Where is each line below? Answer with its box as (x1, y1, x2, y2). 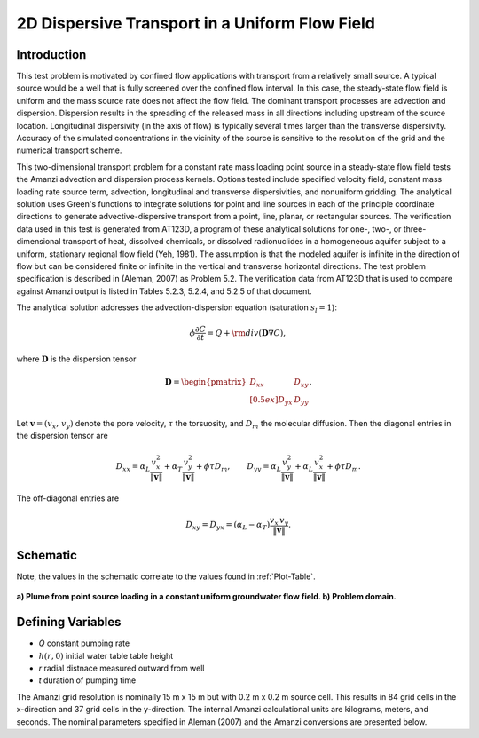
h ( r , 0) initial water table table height (38, 650, 174, 661)
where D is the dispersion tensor (16, 353, 137, 364)
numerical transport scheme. (16, 145, 122, 155)
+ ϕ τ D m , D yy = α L (195, 462, 281, 474)
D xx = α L (115, 462, 151, 474)
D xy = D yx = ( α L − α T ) (185, 520, 271, 532)
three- (403, 223, 427, 234)
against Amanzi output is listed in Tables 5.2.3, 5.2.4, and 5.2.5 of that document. (16, 285, 312, 297)
